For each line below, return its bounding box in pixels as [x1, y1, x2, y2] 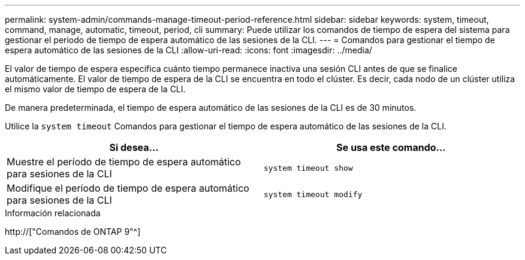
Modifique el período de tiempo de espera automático [7, 182, 249, 194]
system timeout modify [264, 189, 363, 199]
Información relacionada [5, 208, 101, 218]
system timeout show [264, 163, 353, 173]
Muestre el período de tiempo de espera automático [7, 156, 241, 168]
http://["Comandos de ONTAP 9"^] [5, 226, 141, 237]
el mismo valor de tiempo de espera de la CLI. [5, 84, 186, 94]
